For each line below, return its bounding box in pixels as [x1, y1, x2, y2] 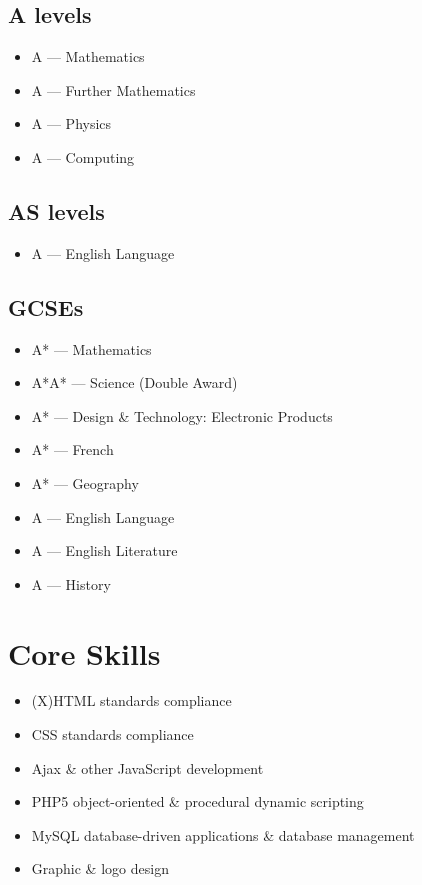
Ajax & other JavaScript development [31, 757, 264, 778]
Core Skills [8, 632, 161, 673]
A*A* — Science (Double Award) [31, 372, 238, 393]
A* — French [31, 439, 114, 460]
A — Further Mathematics [31, 79, 196, 100]
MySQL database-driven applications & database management [31, 824, 415, 845]
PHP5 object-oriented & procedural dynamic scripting [31, 791, 364, 812]
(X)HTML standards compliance [31, 690, 232, 711]
